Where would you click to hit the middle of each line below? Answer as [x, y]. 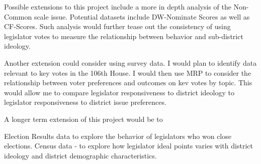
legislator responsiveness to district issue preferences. [85, 102]
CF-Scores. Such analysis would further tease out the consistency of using [117, 26]
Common [18, 16]
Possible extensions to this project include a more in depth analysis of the [118, 7]
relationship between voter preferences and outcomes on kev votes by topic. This [128, 83]
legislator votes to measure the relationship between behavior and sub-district [124, 36]
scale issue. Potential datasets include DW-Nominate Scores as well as [142, 16]
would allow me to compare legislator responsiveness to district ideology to [119, 92]
